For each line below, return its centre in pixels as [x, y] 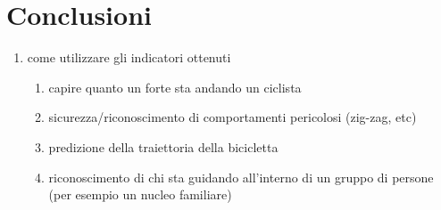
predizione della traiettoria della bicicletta [163, 146]
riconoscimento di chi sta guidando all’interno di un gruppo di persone [241, 177]
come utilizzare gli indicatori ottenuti [129, 57]
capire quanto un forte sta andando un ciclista [175, 87]
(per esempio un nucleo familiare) [140, 194]
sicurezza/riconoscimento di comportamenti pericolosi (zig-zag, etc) [233, 117]
